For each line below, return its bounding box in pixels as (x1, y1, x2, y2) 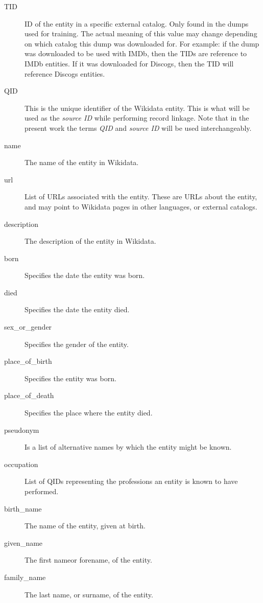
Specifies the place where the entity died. (25, 407, 153, 418)
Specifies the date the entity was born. (25, 270, 145, 281)
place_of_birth (4, 356, 52, 366)
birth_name (4, 503, 42, 514)
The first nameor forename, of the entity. (25, 554, 152, 565)
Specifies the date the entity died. (25, 304, 130, 315)
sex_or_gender (4, 321, 52, 332)
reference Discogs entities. (25, 68, 105, 79)
